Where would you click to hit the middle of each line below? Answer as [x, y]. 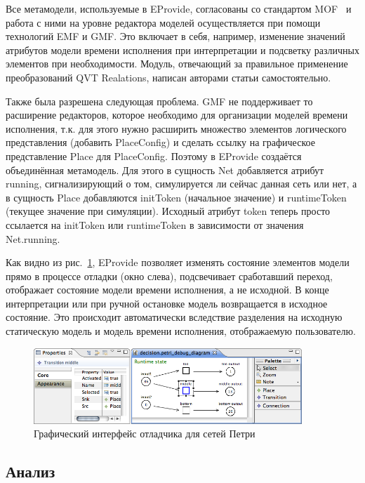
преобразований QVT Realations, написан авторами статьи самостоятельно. [168, 77]
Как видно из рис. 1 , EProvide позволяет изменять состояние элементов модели [178, 262]
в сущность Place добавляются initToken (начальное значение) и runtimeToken [176, 197]
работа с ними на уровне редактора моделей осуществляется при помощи [163, 22]
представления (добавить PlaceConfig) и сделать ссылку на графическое [160, 142]
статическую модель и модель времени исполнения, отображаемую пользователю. [181, 331]
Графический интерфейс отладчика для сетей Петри [145, 434]
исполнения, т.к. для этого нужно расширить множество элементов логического [176, 128]
